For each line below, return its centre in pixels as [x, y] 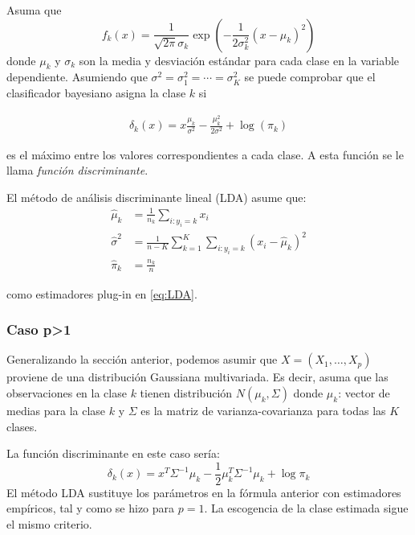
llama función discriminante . [77, 170]
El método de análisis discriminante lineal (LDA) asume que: [157, 197]
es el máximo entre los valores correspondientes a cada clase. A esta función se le [205, 154]
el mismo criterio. [49, 523]
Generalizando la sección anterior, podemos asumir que [142, 359]
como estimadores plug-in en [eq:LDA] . [102, 293]
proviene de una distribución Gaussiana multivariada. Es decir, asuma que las [197, 377]
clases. [22, 426]
